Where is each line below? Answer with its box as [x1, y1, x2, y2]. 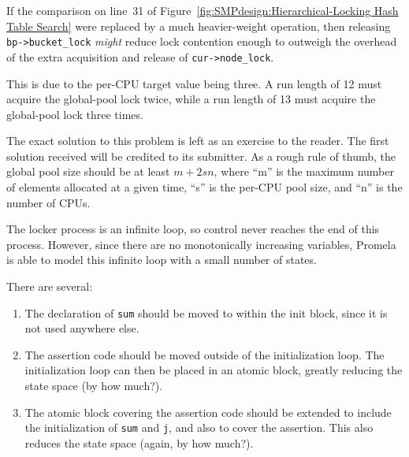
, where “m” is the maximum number [214, 163, 394, 180]
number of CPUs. [6, 194, 91, 210]
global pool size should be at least [6, 163, 170, 180]
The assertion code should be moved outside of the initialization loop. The [24, 346, 385, 362]
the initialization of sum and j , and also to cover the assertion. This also [24, 419, 374, 436]
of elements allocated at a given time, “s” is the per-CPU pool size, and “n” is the [6, 179, 403, 195]
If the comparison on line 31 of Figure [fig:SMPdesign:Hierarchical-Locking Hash [6, 2, 399, 18]
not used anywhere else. [24, 320, 139, 336]
